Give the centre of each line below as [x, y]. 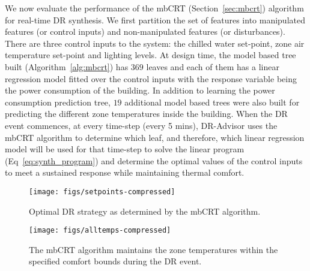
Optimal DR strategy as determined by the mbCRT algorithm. [145, 211]
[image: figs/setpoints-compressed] [102, 192]
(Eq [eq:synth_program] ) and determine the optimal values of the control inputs [154, 160]
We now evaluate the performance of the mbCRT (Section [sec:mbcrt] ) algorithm [154, 8]
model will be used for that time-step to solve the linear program [125, 149]
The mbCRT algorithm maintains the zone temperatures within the [153, 249]
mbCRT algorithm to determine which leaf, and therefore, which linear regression [155, 137]
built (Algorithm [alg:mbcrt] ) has [67, 66]
